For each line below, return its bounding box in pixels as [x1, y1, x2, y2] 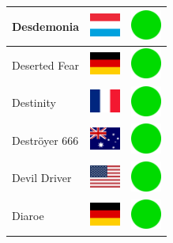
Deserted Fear [12, 56, 79, 73]
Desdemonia [12, 17, 80, 34]
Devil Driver [12, 169, 72, 186]
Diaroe [12, 207, 44, 224]
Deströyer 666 [12, 131, 79, 148]
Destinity [12, 94, 56, 111]
